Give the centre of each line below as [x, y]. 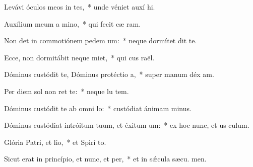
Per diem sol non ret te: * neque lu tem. [67, 91]
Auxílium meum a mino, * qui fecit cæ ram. [73, 23]
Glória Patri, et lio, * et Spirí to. [55, 142]
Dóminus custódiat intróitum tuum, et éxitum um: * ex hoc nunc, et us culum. [127, 125]
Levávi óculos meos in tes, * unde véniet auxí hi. [80, 7]
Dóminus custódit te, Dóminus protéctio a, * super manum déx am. [109, 74]
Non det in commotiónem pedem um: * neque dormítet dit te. [101, 40]
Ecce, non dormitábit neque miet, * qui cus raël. [79, 57]
